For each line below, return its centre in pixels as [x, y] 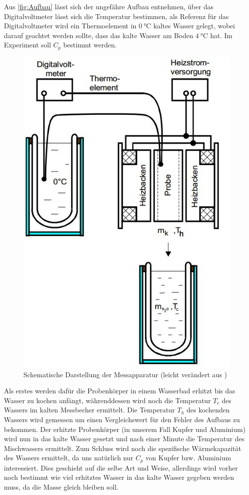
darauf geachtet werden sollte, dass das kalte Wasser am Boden [99, 35]
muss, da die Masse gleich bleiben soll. [61, 486]
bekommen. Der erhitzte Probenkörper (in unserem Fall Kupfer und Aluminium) [125, 429]
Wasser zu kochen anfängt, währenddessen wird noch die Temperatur [107, 400]
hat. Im [221, 35]
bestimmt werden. [90, 45]
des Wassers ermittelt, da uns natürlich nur [69, 458]
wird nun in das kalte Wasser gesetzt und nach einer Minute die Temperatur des [124, 439]
